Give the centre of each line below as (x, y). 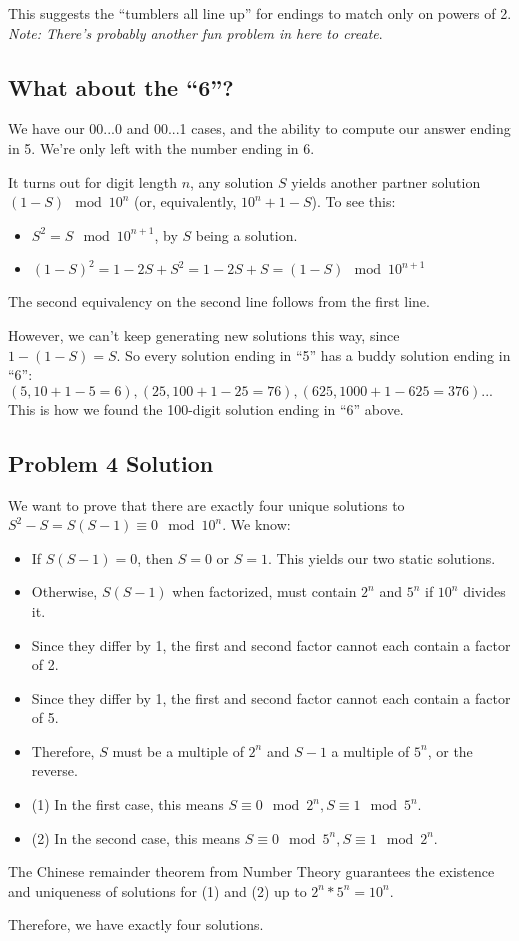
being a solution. (246, 234)
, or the (450, 750)
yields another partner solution (386, 181)
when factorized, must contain (264, 591)
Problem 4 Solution (111, 462)
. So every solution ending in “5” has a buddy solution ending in (313, 354)
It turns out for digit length (92, 181)
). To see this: (353, 201)
